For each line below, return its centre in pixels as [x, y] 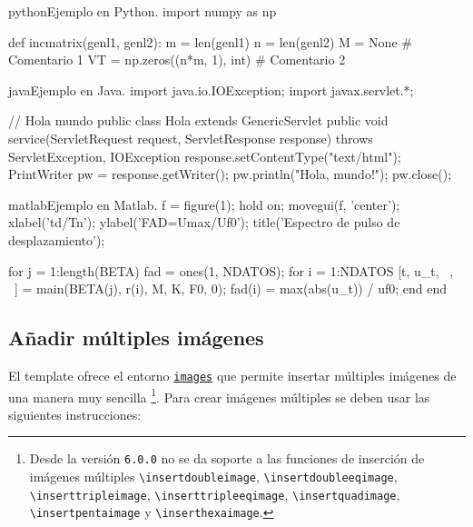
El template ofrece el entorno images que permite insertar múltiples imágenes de [232, 375]
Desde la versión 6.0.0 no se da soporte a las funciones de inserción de [227, 458]
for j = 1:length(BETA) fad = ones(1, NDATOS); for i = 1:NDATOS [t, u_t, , [231, 270]
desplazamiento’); [57, 239]
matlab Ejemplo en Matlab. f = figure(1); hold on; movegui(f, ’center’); [204, 204]
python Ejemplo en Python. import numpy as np [143, 11]
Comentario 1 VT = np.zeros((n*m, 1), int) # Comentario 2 [177, 60]
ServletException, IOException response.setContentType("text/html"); [205, 156]
